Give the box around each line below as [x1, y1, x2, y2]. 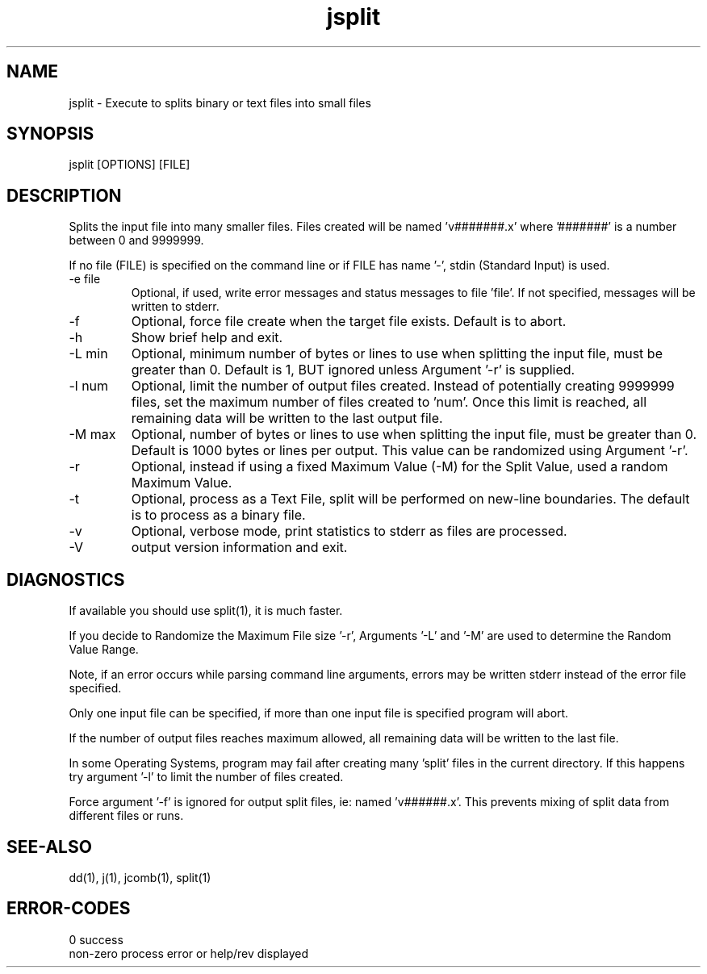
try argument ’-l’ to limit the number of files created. [69, 770, 344, 784]
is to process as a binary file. [131, 507, 306, 524]
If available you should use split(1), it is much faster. [69, 604, 343, 618]
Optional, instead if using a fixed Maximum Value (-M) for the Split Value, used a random [131, 458, 668, 475]
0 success [69, 932, 123, 947]
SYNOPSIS [6, 123, 94, 144]
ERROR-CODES [6, 898, 131, 919]
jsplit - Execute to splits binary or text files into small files [69, 95, 371, 110]
